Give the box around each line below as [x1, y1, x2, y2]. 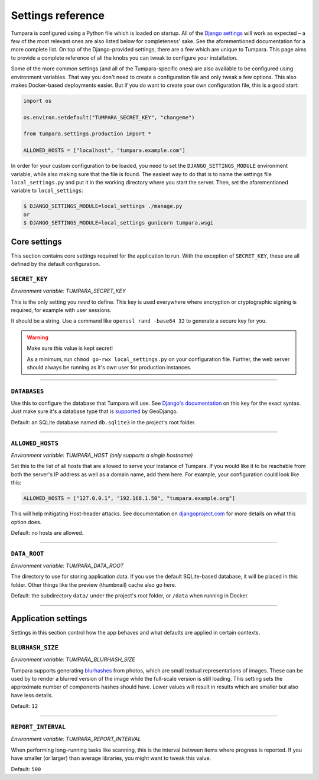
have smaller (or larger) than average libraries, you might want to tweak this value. [11, 755, 211, 762]
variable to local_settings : [11, 187, 84, 194]
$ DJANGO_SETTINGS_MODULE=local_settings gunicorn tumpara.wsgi [23, 219, 214, 226]
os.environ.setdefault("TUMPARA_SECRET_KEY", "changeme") [23, 114, 195, 121]
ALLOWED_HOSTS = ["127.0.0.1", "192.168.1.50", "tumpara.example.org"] [23, 495, 236, 502]
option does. [11, 518, 42, 525]
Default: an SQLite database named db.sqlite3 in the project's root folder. [11, 418, 196, 425]
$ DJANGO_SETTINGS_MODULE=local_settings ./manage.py [23, 203, 183, 210]
